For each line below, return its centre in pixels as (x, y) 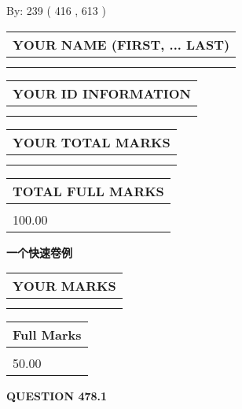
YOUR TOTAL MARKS (92, 142)
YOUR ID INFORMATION (102, 93)
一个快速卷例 (39, 252)
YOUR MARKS (64, 286)
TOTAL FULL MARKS (88, 191)
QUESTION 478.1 (57, 396)
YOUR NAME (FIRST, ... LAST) (121, 44)
